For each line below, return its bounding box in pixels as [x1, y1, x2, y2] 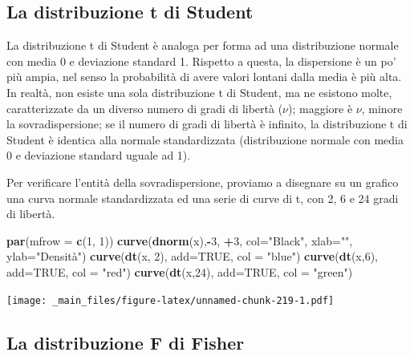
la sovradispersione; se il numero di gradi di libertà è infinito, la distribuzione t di [6, 115, 408, 132]
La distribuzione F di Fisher [6, 330, 245, 354]
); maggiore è [288, 99, 353, 116]
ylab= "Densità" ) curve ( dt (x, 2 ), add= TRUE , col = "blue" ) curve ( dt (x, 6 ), [6, 248, 378, 265]
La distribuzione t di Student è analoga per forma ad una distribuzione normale [6, 37, 399, 54]
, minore [361, 99, 403, 116]
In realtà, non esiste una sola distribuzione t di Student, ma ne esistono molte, [6, 83, 392, 100]
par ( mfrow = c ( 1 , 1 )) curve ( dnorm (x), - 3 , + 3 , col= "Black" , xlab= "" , [6, 232, 353, 249]
